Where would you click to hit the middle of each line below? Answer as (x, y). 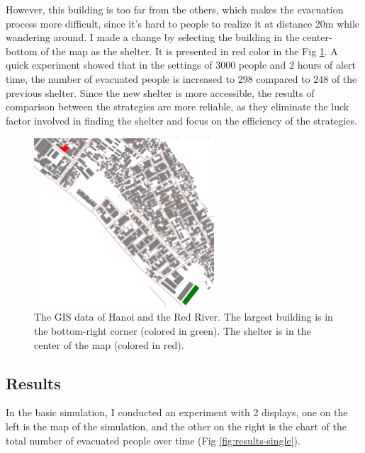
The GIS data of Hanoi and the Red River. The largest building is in (184, 317)
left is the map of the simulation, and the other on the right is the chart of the (176, 426)
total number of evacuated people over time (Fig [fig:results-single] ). (153, 440)
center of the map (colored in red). (109, 344)
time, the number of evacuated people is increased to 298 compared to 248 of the (181, 78)
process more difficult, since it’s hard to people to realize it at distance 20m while (183, 23)
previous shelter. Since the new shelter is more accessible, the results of (160, 92)
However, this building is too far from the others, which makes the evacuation (175, 9)
